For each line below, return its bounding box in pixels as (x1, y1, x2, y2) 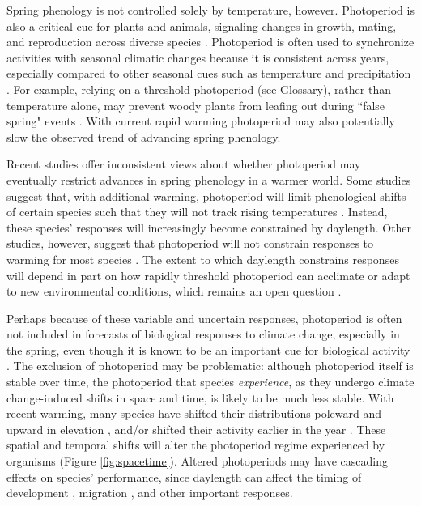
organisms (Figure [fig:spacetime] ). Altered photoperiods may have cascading (6, 453, 388, 470)
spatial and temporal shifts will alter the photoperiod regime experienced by (6, 436, 385, 453)
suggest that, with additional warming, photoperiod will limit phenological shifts (6, 187, 406, 204)
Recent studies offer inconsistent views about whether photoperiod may (6, 155, 361, 172)
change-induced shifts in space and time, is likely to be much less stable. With (6, 389, 394, 406)
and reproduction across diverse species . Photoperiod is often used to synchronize (6, 33, 415, 50)
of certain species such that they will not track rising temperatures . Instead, (6, 203, 388, 220)
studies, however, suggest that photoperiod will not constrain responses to (6, 235, 374, 252)
